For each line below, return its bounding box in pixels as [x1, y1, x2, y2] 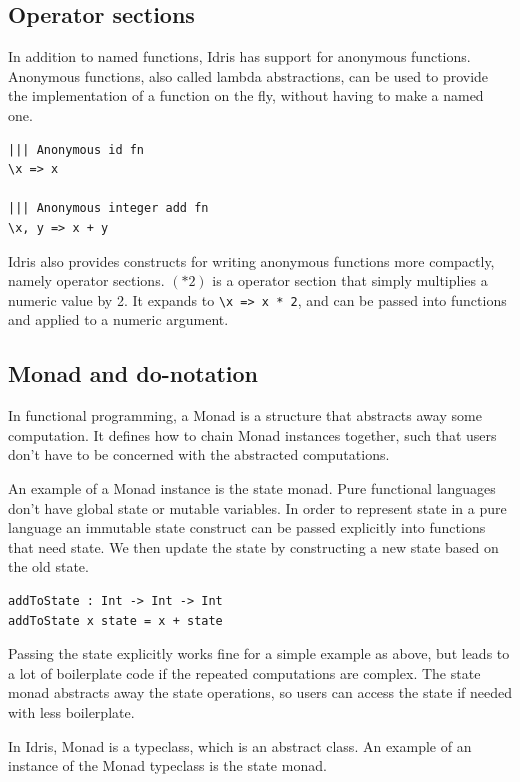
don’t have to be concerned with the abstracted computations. [8, 444, 390, 465]
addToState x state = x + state [8, 613, 223, 628]
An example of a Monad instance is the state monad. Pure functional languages [8, 477, 496, 498]
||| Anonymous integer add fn [8, 201, 209, 216]
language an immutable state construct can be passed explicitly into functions [8, 517, 486, 538]
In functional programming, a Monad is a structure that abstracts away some [8, 405, 482, 426]
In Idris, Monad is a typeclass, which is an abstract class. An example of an [8, 735, 472, 756]
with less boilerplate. [8, 701, 135, 722]
